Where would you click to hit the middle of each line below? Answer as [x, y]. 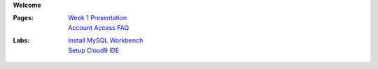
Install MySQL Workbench [106, 40]
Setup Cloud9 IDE [94, 50]
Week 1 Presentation [98, 18]
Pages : [23, 18]
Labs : [21, 40]
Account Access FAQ [99, 27]
